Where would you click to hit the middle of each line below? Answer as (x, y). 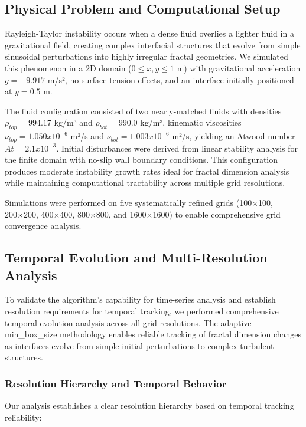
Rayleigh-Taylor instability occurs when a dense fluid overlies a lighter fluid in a (149, 33)
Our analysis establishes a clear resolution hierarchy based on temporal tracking (149, 405)
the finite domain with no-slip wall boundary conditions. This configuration (141, 160)
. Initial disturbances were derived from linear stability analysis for (177, 148)
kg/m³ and (73, 122)
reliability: (23, 417)
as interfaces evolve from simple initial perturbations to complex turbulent (139, 345)
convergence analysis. (43, 226)
